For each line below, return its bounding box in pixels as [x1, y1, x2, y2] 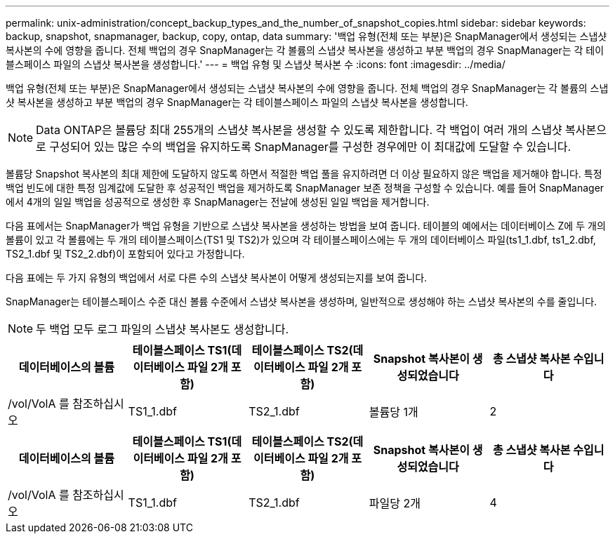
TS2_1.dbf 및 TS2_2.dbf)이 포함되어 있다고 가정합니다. [6, 248, 245, 260]
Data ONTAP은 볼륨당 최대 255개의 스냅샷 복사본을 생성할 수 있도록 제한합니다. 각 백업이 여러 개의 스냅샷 [36, 123, 562, 137]
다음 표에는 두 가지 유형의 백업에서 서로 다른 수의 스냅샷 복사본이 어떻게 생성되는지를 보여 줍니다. [6, 272, 428, 284]
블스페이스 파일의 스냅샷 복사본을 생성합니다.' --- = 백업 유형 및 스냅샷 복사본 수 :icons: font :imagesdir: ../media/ [6, 58, 505, 70]
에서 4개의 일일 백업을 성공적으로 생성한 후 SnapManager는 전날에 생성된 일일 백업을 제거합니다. [6, 196, 430, 208]
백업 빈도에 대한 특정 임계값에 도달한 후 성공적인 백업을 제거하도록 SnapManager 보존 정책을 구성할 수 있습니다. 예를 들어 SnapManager [6, 182, 604, 194]
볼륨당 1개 [369, 405, 418, 419]
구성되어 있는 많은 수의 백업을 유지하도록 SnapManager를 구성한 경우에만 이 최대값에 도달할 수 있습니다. [49, 140, 571, 154]
